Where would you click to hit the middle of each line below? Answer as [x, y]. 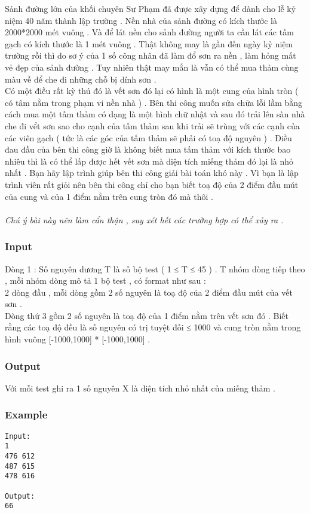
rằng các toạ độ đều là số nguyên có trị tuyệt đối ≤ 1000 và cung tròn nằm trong [153, 327]
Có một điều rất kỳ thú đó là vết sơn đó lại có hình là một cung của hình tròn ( [152, 91]
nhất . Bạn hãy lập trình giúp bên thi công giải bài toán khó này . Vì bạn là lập [152, 173]
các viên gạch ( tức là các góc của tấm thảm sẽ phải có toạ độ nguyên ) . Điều [148, 137]
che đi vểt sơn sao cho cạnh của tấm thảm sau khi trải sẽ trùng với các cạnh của [152, 125]
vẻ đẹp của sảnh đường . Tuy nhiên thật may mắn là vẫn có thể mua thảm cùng [152, 67]
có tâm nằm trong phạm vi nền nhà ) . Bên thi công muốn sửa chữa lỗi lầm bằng [154, 102]
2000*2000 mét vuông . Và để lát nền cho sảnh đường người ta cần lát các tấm [149, 32]
